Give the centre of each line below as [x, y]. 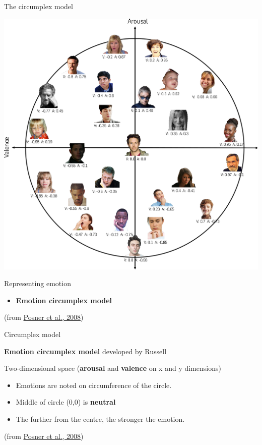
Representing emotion [38, 283]
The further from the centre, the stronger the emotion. [100, 419]
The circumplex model [39, 6]
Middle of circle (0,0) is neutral [66, 402]
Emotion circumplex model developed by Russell [85, 351]
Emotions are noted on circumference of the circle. [94, 385]
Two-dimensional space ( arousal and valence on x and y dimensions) [113, 368]
